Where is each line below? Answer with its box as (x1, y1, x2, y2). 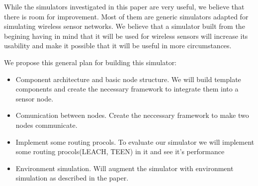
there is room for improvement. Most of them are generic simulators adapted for (4, 11, 249, 21)
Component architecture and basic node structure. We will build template (15, 74, 241, 84)
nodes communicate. (15, 119, 78, 130)
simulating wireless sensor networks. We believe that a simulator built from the (4, 21, 245, 31)
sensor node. (15, 93, 54, 103)
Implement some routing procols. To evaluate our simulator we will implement (15, 136, 255, 147)
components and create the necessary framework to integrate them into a (15, 84, 239, 94)
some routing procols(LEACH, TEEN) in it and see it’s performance (15, 146, 225, 157)
